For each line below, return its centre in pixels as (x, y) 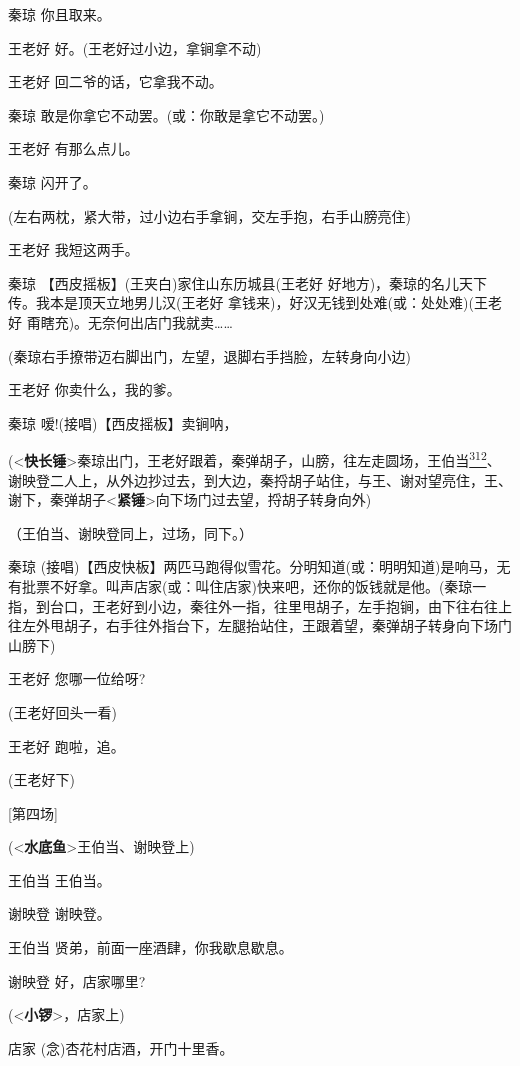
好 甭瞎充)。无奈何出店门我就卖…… (120, 321)
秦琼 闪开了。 (52, 181)
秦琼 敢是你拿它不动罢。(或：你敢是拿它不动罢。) (166, 114)
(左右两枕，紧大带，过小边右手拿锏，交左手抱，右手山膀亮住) (209, 215)
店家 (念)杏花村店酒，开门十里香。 (121, 1047)
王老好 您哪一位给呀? (77, 678)
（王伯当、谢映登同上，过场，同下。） (130, 532)
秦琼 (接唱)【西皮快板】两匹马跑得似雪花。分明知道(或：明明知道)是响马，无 (259, 566)
